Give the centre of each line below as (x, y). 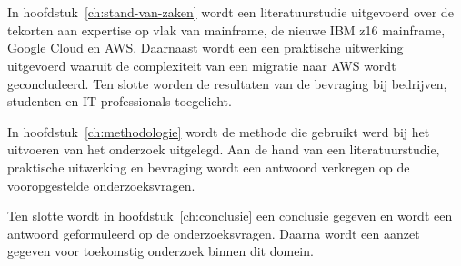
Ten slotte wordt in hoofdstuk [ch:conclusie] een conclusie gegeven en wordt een (230, 216)
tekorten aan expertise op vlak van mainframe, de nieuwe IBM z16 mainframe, (226, 30)
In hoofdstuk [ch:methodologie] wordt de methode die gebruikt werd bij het (219, 131)
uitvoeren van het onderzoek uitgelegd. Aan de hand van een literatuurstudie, (224, 149)
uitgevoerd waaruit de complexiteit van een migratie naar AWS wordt (202, 65)
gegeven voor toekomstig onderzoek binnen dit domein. (160, 251)
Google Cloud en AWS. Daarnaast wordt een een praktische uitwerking (205, 48)
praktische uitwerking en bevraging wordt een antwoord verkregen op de (209, 167)
